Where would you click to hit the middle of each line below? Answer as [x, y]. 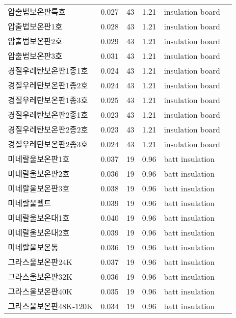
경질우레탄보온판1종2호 [48, 85]
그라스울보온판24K [40, 262]
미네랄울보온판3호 [39, 188]
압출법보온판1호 [35, 26]
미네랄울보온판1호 [39, 159]
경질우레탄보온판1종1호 [48, 70]
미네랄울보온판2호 [39, 173]
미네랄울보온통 [33, 247]
